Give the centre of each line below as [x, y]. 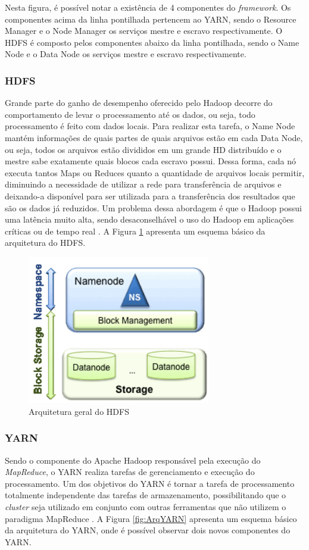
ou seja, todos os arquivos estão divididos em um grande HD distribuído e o [143, 149]
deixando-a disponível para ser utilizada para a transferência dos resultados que [150, 196]
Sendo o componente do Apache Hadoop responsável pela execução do [133, 460]
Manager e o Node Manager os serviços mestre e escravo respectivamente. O [144, 31]
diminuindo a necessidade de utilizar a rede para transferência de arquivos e [143, 184]
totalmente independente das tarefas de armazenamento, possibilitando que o [146, 495]
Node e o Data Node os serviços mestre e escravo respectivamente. [126, 54]
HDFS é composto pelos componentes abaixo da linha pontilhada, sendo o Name [152, 42]
